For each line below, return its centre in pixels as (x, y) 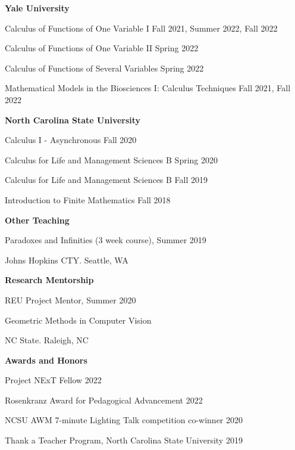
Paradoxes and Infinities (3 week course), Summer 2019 (106, 240)
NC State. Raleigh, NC (47, 340)
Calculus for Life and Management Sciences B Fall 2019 (106, 180)
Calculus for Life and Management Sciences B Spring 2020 (112, 159)
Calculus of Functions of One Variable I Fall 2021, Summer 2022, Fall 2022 (141, 28)
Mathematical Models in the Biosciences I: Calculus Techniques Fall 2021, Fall (148, 88)
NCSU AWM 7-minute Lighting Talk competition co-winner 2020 (124, 420)
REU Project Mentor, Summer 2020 (70, 300)
